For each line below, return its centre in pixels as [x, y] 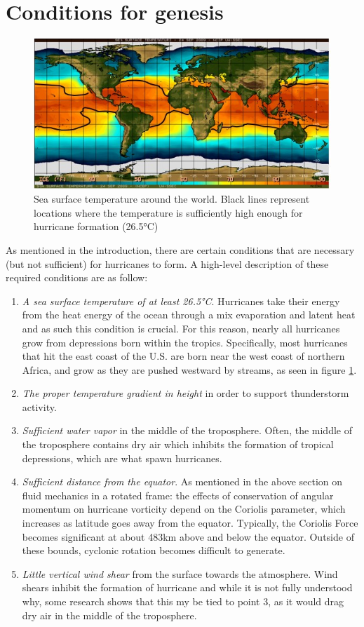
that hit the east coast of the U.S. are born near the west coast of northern [183, 356]
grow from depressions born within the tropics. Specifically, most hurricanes [185, 342]
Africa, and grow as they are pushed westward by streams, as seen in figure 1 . [189, 369]
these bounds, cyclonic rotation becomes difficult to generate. [154, 550]
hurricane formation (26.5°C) [96, 226]
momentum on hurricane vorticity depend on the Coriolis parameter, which [184, 509]
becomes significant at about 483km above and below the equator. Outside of [188, 536]
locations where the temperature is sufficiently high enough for [168, 212]
